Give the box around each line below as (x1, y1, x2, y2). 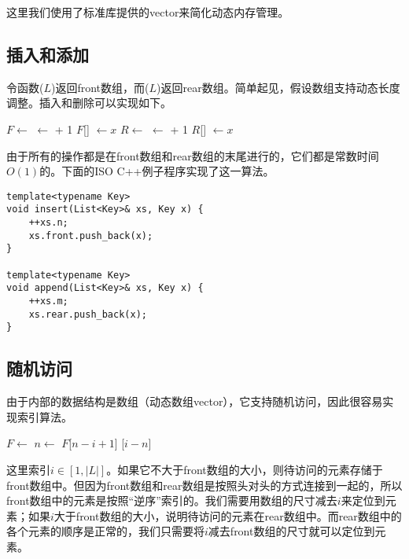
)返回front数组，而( (51, 79, 149, 95)
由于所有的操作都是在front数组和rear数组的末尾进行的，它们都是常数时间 (6, 147, 379, 164)
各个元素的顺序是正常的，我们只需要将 (6, 523, 204, 539)
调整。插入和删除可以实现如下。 (6, 94, 171, 111)
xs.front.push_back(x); (28, 230, 153, 241)
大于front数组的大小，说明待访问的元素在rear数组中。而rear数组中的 (53, 507, 402, 524)
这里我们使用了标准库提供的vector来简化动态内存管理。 (6, 4, 289, 20)
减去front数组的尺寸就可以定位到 (208, 523, 375, 539)
